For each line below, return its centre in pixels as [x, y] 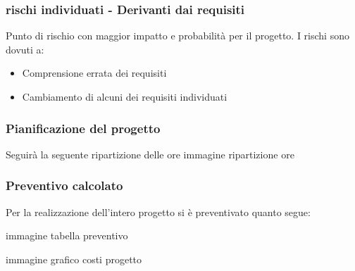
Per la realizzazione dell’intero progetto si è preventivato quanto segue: [158, 212]
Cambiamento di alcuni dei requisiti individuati [125, 96]
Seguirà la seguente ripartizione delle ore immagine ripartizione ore [150, 154]
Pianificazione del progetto [83, 128]
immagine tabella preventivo [67, 235]
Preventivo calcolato [64, 185]
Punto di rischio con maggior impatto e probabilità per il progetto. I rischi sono [177, 36]
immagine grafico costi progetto [74, 259]
